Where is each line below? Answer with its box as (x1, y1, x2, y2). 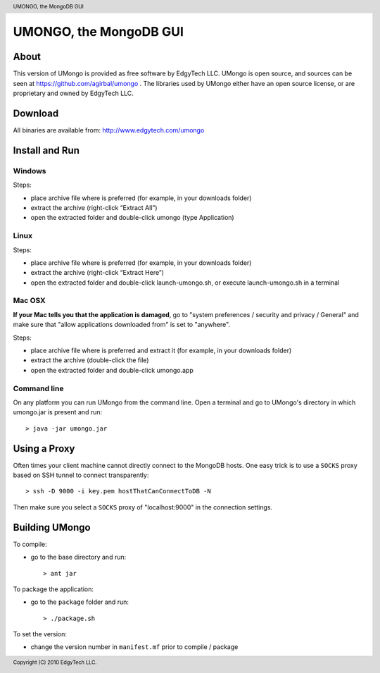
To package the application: (13, 585, 94, 593)
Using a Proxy (13, 443, 75, 455)
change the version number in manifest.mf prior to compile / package (30, 643, 239, 651)
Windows (13, 166, 46, 175)
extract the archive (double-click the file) (30, 356, 149, 364)
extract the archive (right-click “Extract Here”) (30, 268, 165, 277)
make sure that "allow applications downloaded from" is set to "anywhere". (13, 321, 231, 329)
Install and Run (13, 144, 80, 156)
